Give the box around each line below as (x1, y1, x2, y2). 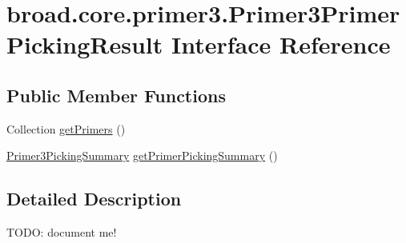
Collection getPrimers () (6, 120, 126, 137)
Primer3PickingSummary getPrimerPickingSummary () (6, 147, 278, 164)
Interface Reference (171, 28, 391, 61)
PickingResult (6, 28, 163, 61)
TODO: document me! (6, 224, 117, 241)
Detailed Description (6, 186, 182, 211)
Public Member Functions (6, 82, 226, 107)
